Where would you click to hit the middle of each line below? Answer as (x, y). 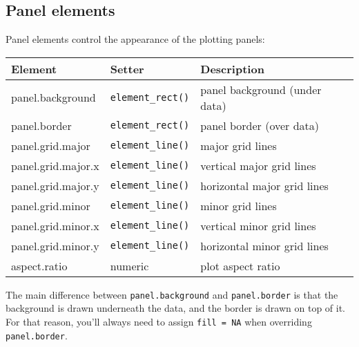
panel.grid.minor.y (55, 245)
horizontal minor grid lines (264, 245)
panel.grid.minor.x (55, 225)
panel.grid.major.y (55, 185)
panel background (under (261, 89)
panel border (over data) (260, 125)
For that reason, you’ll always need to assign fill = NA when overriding (159, 322)
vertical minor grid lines (258, 225)
